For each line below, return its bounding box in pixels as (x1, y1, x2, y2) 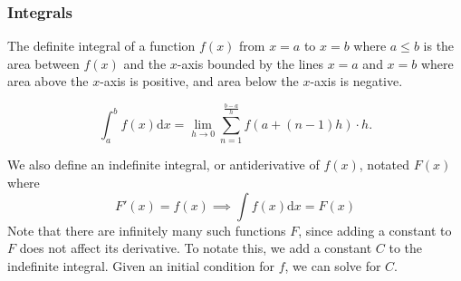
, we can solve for (284, 256, 381, 275)
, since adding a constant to (298, 220, 452, 239)
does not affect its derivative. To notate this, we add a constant (19, 238, 372, 257)
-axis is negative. (310, 72, 403, 91)
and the (123, 53, 167, 73)
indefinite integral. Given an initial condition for (7, 256, 275, 275)
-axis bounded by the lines (177, 53, 323, 73)
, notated (359, 155, 410, 174)
